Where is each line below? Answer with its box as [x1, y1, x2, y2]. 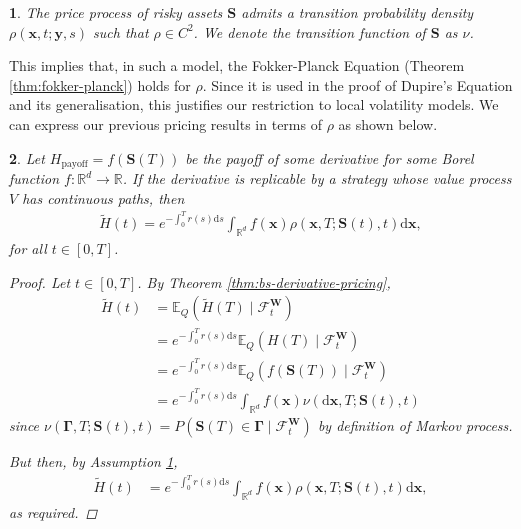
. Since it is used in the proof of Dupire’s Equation [202, 74, 513, 95]
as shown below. [338, 113, 438, 134]
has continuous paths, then [22, 187, 185, 208]
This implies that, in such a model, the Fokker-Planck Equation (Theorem [9, 55, 465, 76]
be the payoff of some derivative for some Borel [185, 147, 474, 168]
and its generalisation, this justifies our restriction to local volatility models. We [9, 94, 499, 115]
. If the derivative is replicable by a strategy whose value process [122, 168, 512, 189]
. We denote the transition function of [193, 21, 426, 42]
